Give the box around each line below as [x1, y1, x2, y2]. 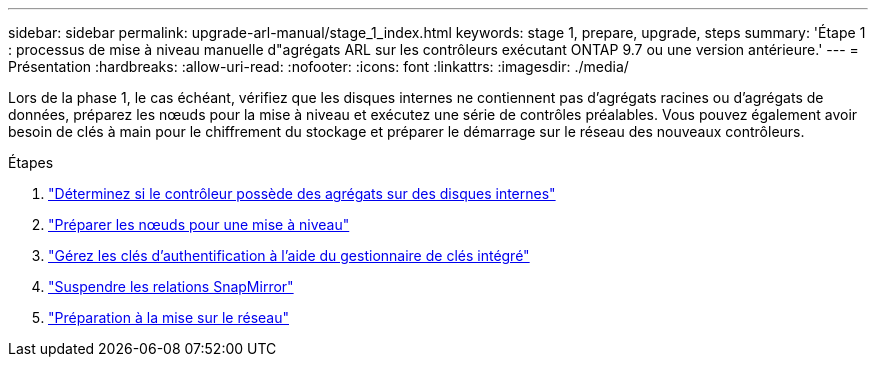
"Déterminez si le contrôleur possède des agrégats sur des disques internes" [48, 185, 556, 202]
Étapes [8, 154, 54, 171]
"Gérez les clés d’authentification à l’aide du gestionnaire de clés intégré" [48, 247, 530, 264]
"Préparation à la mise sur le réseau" [48, 309, 289, 326]
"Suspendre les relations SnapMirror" [48, 278, 294, 295]
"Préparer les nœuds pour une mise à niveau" [48, 216, 350, 233]
